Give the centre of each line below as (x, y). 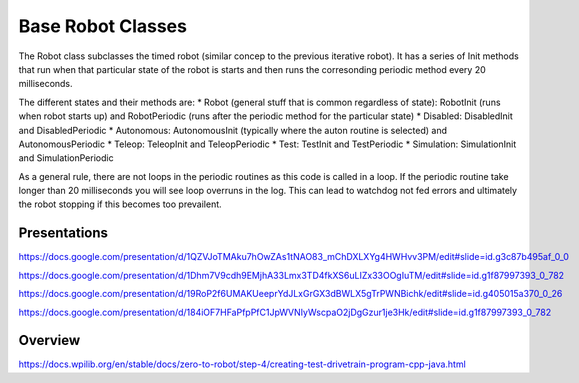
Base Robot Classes (102, 26)
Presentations (63, 233)
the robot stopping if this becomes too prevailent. (120, 204)
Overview (49, 340)
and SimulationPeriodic (66, 158)
